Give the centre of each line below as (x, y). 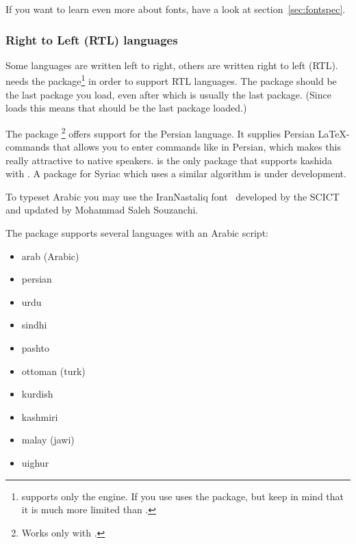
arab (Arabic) (50, 256)
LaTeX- (334, 133)
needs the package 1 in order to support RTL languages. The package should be (171, 80)
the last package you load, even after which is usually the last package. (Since (168, 94)
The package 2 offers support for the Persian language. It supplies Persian (160, 132)
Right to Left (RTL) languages (92, 39)
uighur (35, 463)
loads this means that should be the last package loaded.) (126, 108)
